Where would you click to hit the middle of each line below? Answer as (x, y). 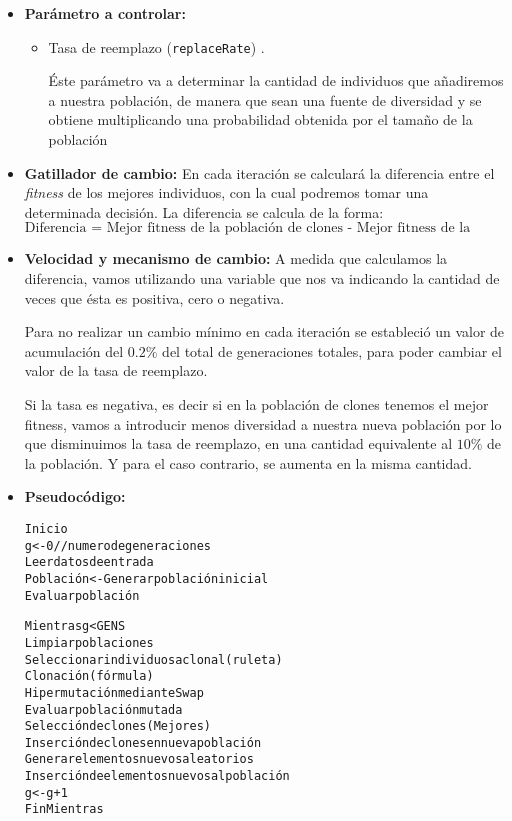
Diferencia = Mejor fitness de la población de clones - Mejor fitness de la (247, 228)
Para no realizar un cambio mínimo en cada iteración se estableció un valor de (264, 331)
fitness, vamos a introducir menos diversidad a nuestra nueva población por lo (263, 423)
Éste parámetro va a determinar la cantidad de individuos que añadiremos (276, 80)
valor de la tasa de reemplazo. (116, 370)
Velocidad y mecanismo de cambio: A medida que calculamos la (236, 258)
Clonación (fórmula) (89, 676)
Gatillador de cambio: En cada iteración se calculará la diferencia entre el (259, 172)
